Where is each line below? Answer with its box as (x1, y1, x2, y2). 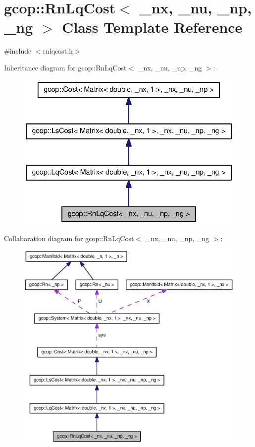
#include (4, 46, 32, 56)
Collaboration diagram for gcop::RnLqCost (4, 233, 134, 243)
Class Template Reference (62, 17, 243, 37)
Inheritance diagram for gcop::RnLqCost (4, 62, 127, 72)
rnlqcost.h (43, 46, 73, 56)
